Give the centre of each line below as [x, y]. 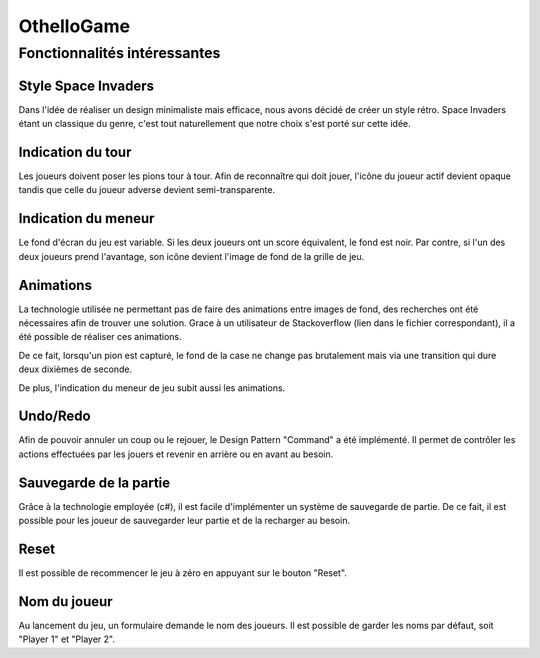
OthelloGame [74, 26]
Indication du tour [75, 151]
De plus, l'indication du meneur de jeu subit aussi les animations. [152, 387]
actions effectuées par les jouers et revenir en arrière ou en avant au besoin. [176, 454]
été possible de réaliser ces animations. [100, 337]
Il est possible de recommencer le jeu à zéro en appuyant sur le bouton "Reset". [182, 573]
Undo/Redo [54, 416]
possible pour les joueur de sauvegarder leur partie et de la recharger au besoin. [184, 521]
